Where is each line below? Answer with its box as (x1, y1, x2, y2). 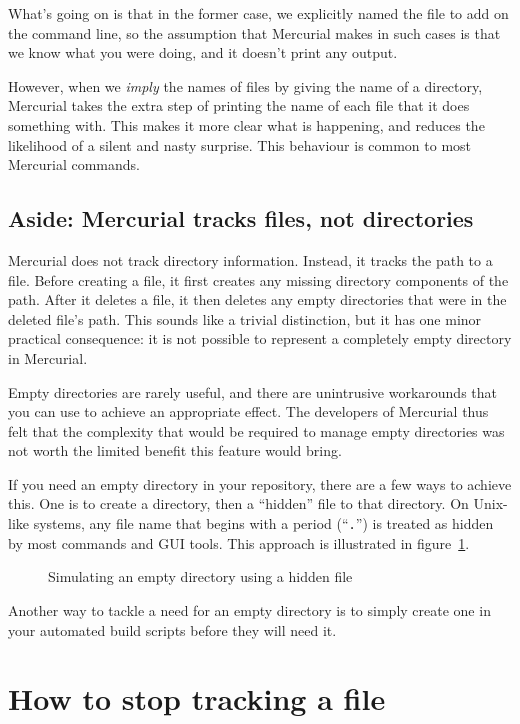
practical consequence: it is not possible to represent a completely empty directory (8, 328, 512, 349)
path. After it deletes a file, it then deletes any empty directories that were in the (8, 289, 507, 310)
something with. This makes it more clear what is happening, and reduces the (8, 114, 485, 135)
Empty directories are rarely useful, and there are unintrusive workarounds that (8, 381, 497, 402)
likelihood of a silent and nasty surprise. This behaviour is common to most (8, 134, 472, 155)
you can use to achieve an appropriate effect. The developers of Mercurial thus (8, 401, 489, 422)
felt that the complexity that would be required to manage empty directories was (8, 420, 505, 441)
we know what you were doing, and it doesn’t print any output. (8, 42, 398, 63)
